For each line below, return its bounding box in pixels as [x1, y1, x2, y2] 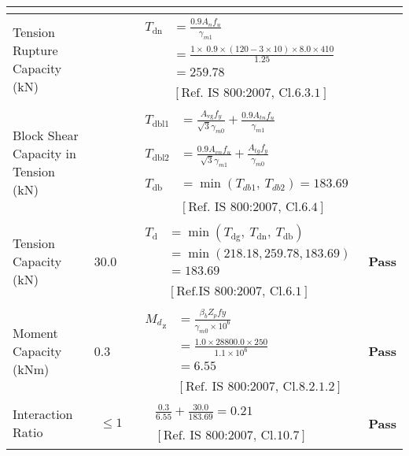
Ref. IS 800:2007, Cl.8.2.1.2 [185, 380, 335, 393]
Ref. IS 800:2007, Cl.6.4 [188, 200, 318, 213]
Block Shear [13, 125, 79, 144]
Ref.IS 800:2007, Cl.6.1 [176, 284, 302, 298]
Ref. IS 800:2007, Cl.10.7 [163, 429, 300, 443]
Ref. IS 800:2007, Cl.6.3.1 [181, 86, 321, 99]
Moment [13, 324, 58, 343]
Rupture [13, 41, 58, 60]
